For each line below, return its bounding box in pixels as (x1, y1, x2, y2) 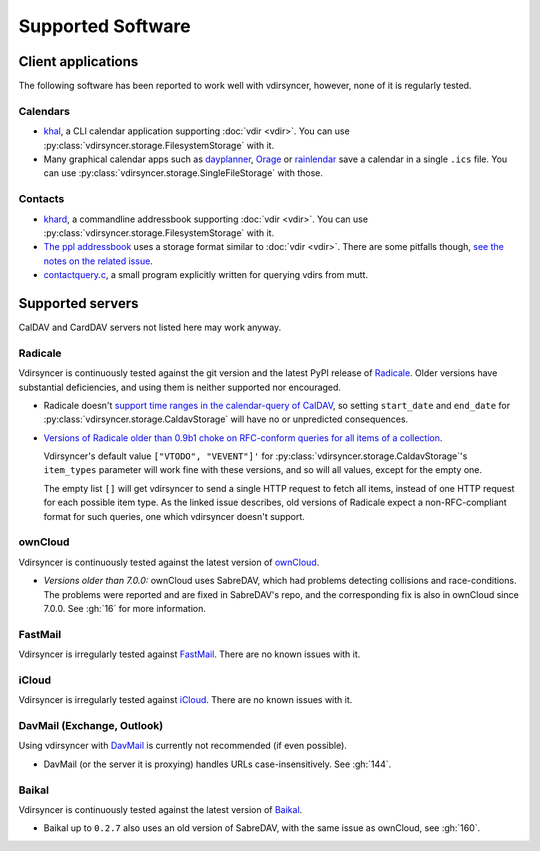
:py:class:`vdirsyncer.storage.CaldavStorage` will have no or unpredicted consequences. (43, 413, 409, 425)
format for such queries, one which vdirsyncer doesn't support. (43, 510, 305, 522)
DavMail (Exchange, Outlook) (18, 719, 164, 732)
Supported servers (18, 295, 139, 312)
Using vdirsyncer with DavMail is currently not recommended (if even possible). (18, 740, 347, 752)
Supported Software (18, 15, 191, 37)
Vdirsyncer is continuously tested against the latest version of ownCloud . (18, 556, 320, 568)
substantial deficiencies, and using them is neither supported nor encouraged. (18, 381, 342, 393)
